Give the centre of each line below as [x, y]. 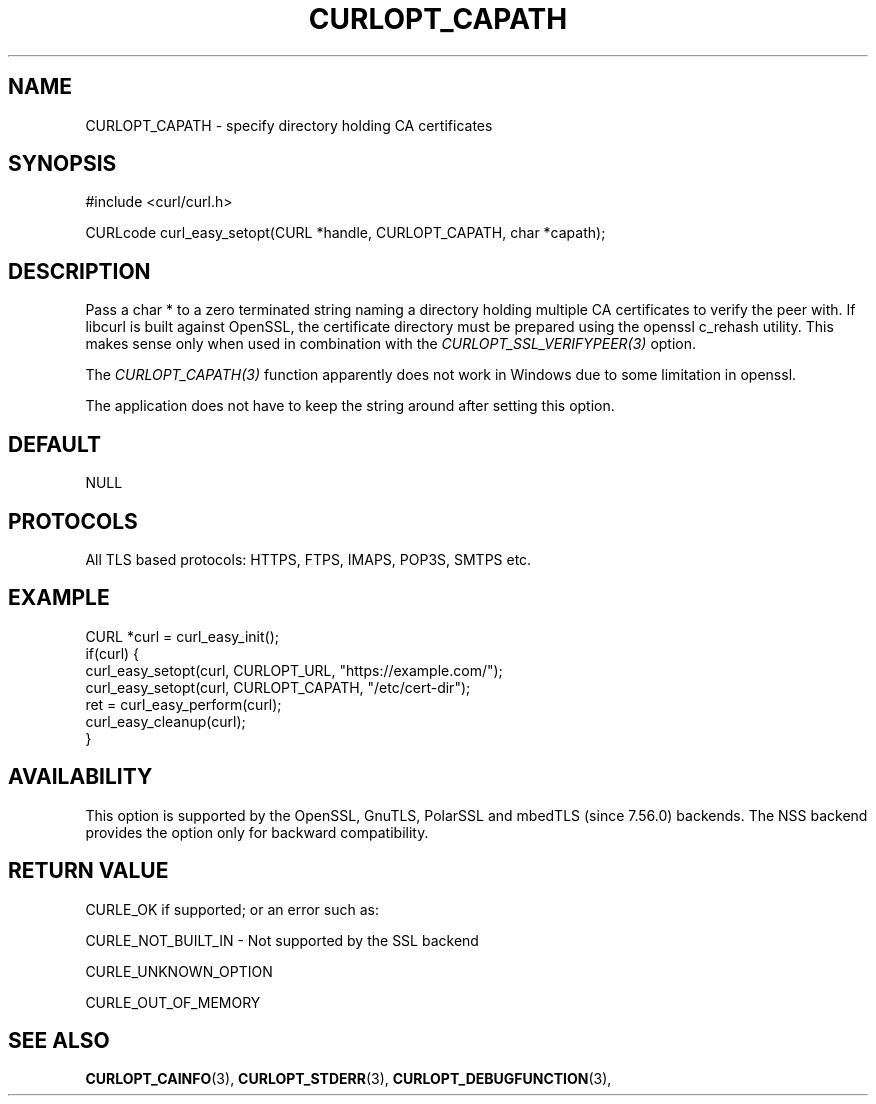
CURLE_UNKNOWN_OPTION [179, 971]
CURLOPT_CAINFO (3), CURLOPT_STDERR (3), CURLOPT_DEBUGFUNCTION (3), [348, 1079]
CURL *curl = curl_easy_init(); [182, 636]
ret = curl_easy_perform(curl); [183, 704]
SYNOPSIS [62, 164]
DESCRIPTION [79, 271]
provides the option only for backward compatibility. [257, 832]
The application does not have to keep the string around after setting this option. [350, 406]
